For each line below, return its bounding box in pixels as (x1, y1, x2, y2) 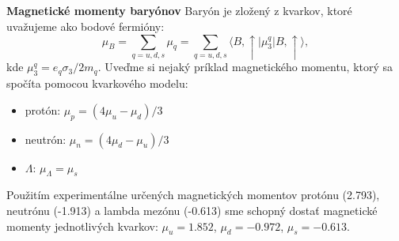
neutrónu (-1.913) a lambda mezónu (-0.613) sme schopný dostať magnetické (6, 202, 378, 218)
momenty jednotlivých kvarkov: (6, 217, 158, 234)
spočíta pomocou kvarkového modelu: (6, 75, 188, 92)
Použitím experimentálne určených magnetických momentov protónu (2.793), (6, 186, 380, 203)
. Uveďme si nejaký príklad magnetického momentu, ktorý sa (97, 58, 393, 75)
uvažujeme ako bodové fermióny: (6, 17, 165, 34)
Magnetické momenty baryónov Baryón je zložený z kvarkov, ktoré (6, 2, 352, 18)
